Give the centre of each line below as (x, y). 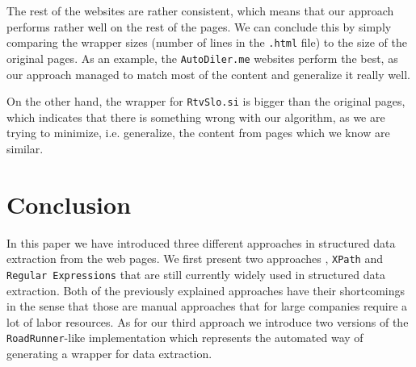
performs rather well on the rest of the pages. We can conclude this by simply (199, 26)
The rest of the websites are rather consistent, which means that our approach (200, 10)
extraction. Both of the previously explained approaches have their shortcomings (206, 290)
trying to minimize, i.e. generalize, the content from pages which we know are (198, 133)
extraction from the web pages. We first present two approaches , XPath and (195, 259)
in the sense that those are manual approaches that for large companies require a (207, 306)
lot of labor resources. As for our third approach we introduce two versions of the (208, 321)
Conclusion (69, 204)
